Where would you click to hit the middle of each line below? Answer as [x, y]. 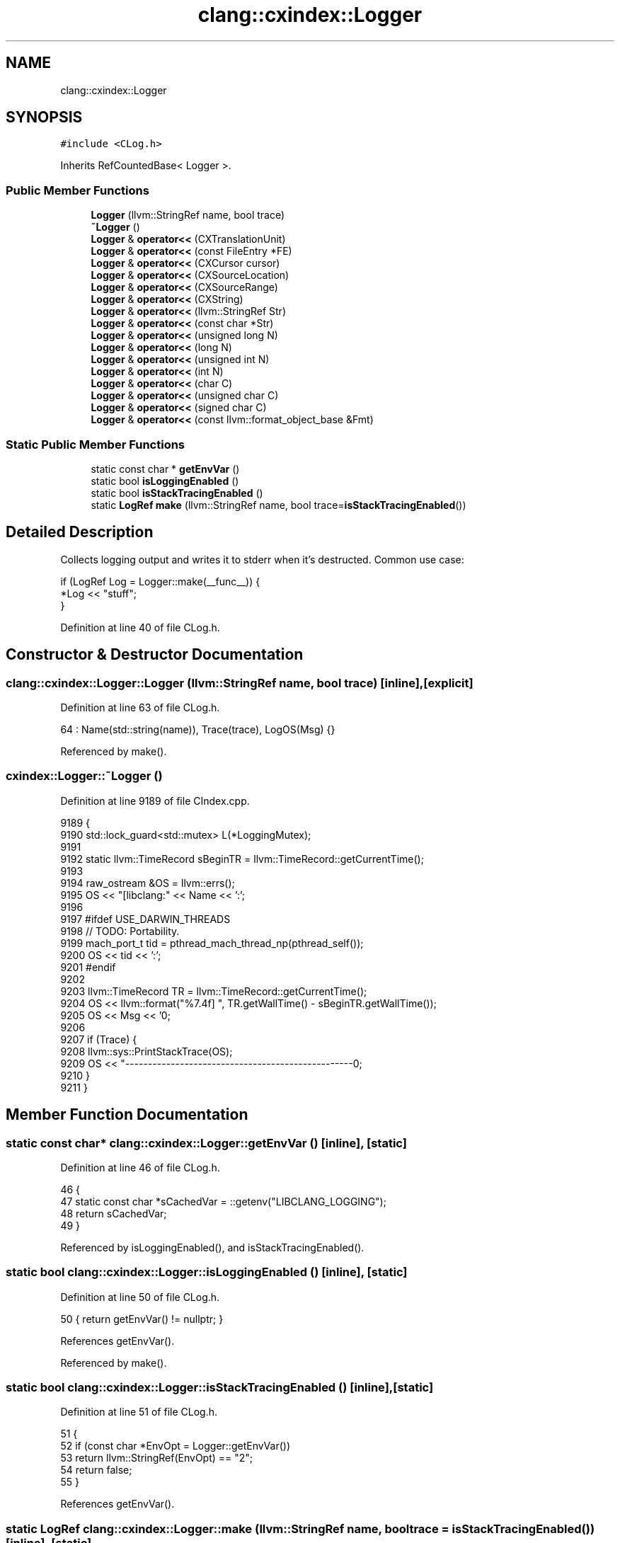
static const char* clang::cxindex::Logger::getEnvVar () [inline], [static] [206, 1143]
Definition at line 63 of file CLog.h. [140, 707]
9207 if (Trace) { [99, 1039]
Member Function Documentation [127, 1115]
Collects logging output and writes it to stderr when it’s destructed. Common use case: [262, 559]
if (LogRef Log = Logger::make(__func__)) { [160, 581]
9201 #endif [88, 967]
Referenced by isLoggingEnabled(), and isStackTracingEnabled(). [212, 1247]
